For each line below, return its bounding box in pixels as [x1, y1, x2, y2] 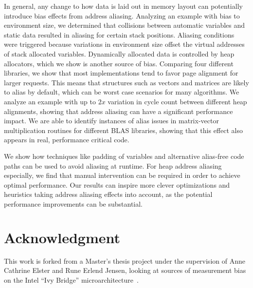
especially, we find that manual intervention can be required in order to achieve [4, 170, 240, 180]
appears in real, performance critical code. [4, 134, 129, 145]
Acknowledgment [4, 227, 120, 247]
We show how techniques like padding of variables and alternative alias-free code [4, 151, 244, 161]
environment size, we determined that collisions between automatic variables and [4, 20, 245, 30]
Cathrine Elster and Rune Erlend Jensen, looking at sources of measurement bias [4, 265, 246, 275]
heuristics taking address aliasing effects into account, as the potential [4, 189, 213, 199]
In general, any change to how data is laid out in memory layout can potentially [4, 1, 243, 11]
